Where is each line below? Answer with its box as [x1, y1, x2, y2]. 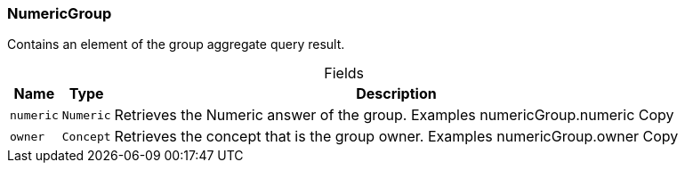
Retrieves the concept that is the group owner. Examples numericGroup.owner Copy [114, 127, 679, 146]
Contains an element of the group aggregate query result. [7, 36, 345, 53]
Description [356, 85, 437, 103]
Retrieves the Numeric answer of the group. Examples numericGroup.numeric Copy [114, 106, 674, 125]
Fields [324, 64, 365, 83]
